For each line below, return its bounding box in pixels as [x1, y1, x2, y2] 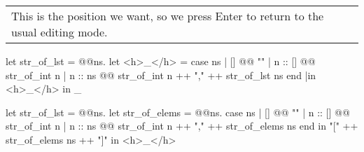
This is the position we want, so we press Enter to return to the [11, 8, 324, 24]
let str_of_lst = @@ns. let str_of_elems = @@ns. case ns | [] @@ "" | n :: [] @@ [6, 104, 350, 119]
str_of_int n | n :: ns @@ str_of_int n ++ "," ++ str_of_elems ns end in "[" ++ [6, 118, 358, 133]
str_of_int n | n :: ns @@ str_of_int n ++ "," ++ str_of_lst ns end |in [6, 67, 316, 82]
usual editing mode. [11, 24, 108, 40]
